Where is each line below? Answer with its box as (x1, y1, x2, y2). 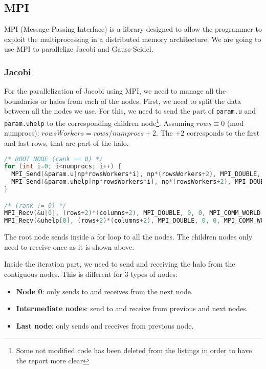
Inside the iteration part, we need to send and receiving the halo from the (4, 258, 235, 269)
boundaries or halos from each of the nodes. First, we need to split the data (4, 95, 241, 106)
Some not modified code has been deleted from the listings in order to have (16, 345, 252, 356)
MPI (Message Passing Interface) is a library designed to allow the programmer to (4, 24, 262, 34)
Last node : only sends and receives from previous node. (16, 320, 194, 331)
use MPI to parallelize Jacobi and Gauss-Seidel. (4, 44, 153, 54)
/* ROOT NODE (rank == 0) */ (4, 155, 103, 163)
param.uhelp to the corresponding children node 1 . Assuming (4, 116, 194, 128)
